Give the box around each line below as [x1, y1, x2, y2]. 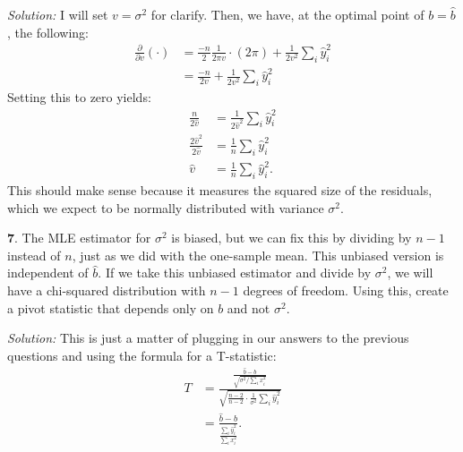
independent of [7, 263, 89, 282]
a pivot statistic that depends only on [7, 298, 214, 317]
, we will [387, 263, 433, 282]
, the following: [7, 22, 90, 41]
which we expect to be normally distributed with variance [7, 198, 324, 217]
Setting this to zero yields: [7, 88, 151, 107]
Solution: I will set [7, 5, 108, 23]
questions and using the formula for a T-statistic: [7, 345, 277, 364]
